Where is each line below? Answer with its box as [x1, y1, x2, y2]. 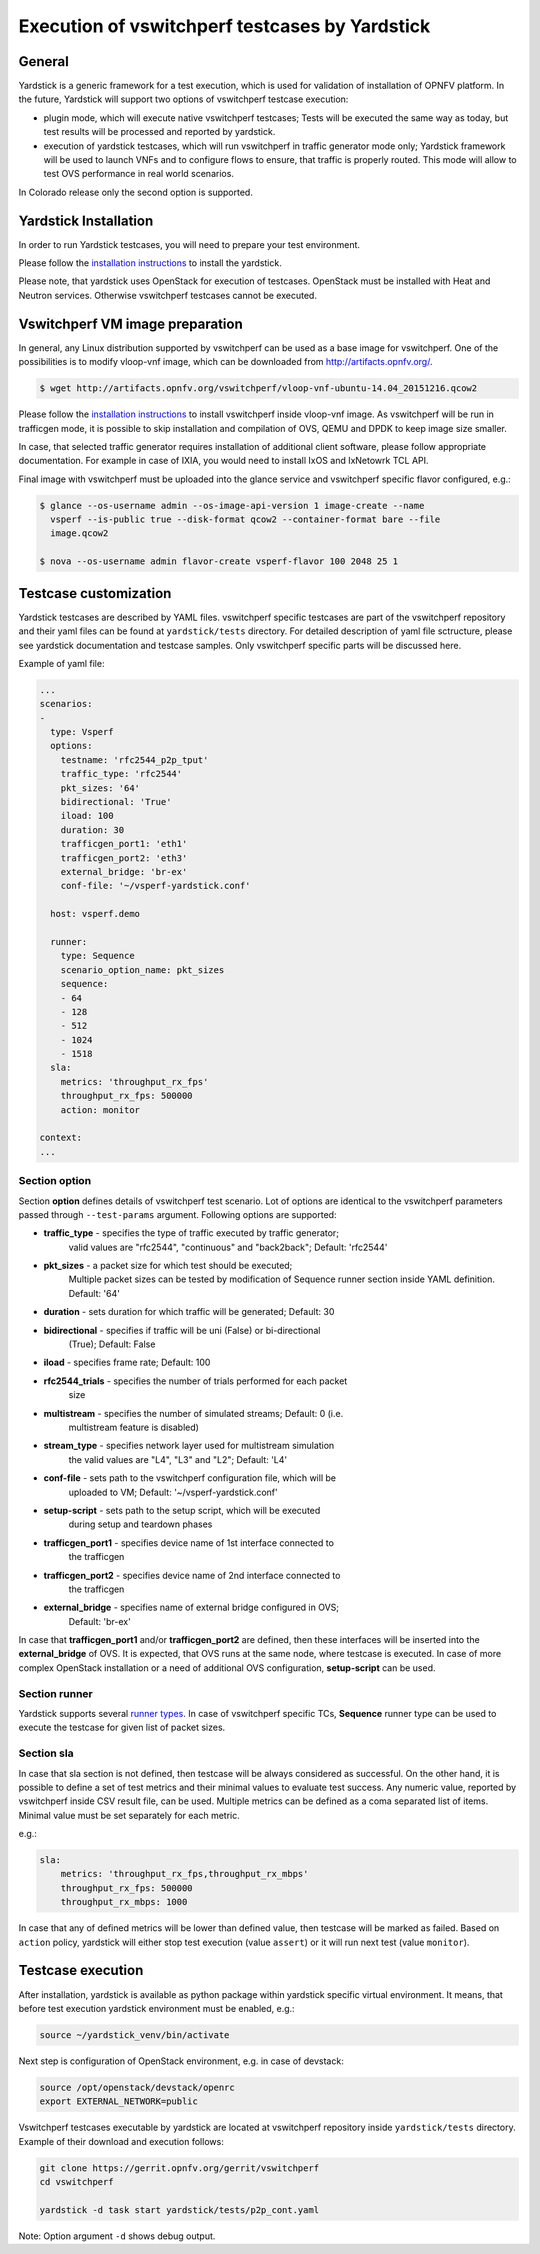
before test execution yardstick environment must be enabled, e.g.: [18, 2002, 295, 2014]
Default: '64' [68, 1287, 120, 1299]
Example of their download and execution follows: [18, 2135, 224, 2147]
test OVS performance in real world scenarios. [43, 168, 235, 180]
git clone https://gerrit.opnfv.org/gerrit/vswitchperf [39, 2162, 320, 2174]
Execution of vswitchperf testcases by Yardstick [18, 15, 431, 37]
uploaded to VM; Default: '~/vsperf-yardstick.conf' [68, 1486, 279, 1498]
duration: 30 [60, 824, 125, 835]
